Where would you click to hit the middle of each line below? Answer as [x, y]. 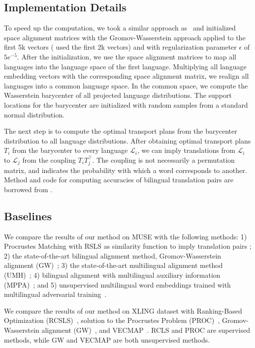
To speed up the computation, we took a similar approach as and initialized [120, 28]
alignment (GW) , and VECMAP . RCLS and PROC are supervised [146, 330]
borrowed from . [28, 189]
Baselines [28, 216]
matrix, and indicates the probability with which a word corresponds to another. [126, 170]
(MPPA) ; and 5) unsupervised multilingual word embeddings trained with [117, 284]
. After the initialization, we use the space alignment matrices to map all [127, 56]
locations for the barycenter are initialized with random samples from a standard [126, 104]
